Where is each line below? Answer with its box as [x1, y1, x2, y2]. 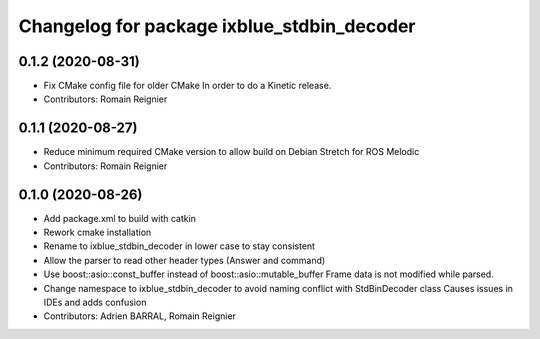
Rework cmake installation [43, 226, 152, 239]
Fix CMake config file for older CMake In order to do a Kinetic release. [43, 80, 332, 92]
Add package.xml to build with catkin [43, 212, 197, 224]
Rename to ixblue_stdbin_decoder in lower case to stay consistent [43, 240, 315, 252]
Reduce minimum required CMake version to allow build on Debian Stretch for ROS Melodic [43, 146, 420, 158]
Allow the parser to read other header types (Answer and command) [43, 254, 326, 266]
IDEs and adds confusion [43, 296, 147, 308]
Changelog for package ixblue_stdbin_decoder [18, 15, 416, 37]
